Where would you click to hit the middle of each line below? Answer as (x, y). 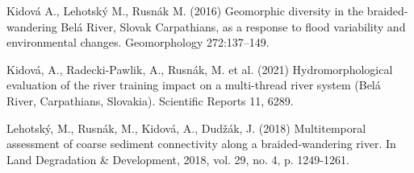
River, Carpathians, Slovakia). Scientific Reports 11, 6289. (150, 100)
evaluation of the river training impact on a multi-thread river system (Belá (194, 85)
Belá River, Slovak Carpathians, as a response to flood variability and (233, 26)
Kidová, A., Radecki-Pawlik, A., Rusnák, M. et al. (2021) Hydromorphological (200, 69)
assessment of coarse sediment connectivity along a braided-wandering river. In (201, 144)
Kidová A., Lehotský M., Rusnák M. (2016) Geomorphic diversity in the (185, 10)
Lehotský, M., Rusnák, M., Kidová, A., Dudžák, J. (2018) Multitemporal (186, 128)
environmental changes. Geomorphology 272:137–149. (138, 42)
